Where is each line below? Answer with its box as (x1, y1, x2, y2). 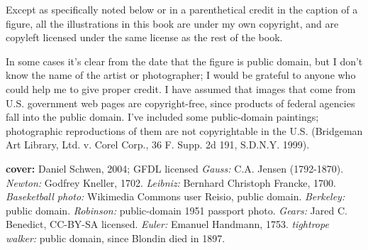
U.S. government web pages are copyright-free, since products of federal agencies (6, 95, 355, 110)
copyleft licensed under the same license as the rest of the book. (6, 30, 283, 45)
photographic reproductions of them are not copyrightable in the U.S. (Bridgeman (6, 123, 363, 138)
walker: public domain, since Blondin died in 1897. (6, 230, 225, 245)
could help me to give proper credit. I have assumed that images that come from (6, 81, 356, 96)
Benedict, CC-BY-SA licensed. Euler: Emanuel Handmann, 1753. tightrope (6, 217, 329, 232)
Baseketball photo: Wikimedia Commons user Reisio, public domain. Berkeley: (6, 189, 345, 204)
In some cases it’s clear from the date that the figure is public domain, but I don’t (6, 53, 363, 68)
